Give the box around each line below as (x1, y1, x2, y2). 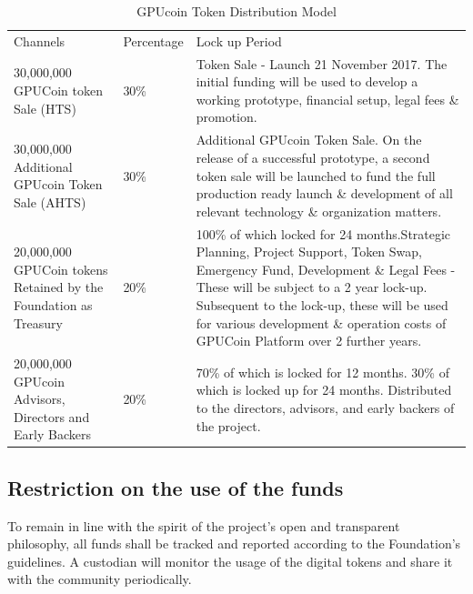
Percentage (123, 31, 184, 50)
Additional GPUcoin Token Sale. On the (196, 130, 422, 149)
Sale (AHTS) (14, 192, 86, 211)
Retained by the (14, 277, 104, 297)
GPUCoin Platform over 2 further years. (196, 331, 422, 350)
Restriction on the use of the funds (7, 473, 344, 501)
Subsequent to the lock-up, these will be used (196, 295, 448, 314)
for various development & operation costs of (196, 313, 447, 332)
